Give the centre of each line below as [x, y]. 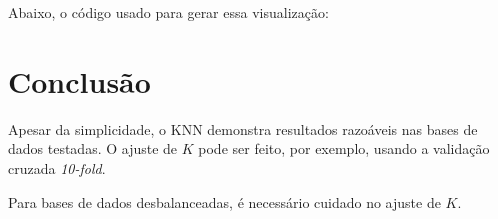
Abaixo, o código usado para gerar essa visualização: [168, 12]
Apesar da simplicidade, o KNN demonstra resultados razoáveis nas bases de [243, 128]
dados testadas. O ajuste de [93, 148]
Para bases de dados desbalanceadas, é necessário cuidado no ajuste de [224, 201]
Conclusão [79, 80]
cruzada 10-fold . [57, 167]
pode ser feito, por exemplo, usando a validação [344, 148]
